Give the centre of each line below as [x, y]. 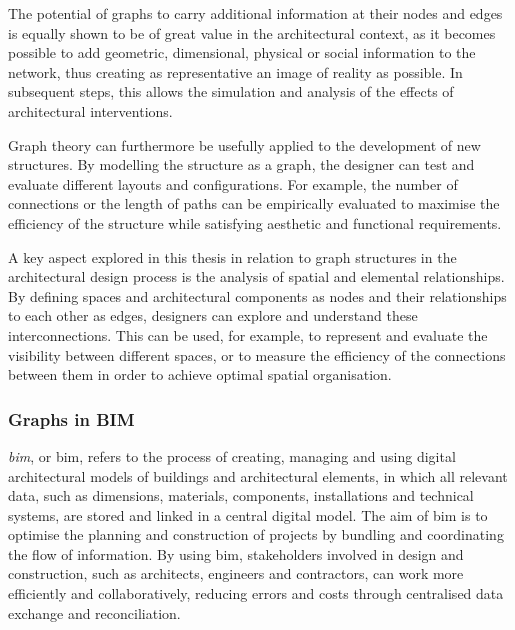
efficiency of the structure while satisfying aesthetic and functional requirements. [255, 222]
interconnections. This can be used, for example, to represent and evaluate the [248, 334]
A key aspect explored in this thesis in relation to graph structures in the [232, 256]
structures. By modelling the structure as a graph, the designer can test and [241, 164]
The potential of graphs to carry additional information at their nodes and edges [255, 13]
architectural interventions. [90, 110]
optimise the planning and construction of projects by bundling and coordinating [256, 534]
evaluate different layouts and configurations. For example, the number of [233, 183]
